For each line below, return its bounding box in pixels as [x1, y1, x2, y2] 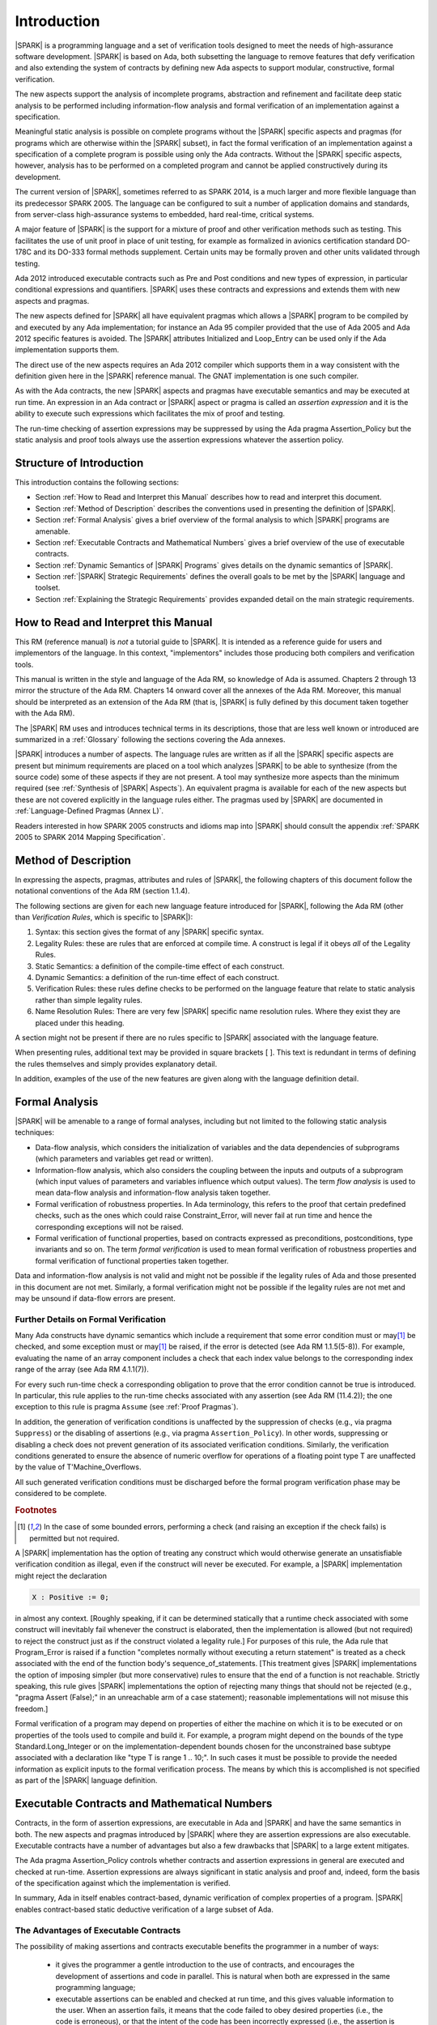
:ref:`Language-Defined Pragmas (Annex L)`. [15, 806, 164, 816]
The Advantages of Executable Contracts [15, 1925, 181, 1936]
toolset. [35, 583, 61, 593]
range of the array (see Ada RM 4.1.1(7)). [15, 1365, 149, 1375]
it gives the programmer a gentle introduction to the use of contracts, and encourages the [55, 1960, 355, 1970]
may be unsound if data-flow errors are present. [15, 1293, 176, 1303]
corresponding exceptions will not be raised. [35, 1221, 184, 1231]
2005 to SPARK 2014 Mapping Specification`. [15, 833, 166, 842]
